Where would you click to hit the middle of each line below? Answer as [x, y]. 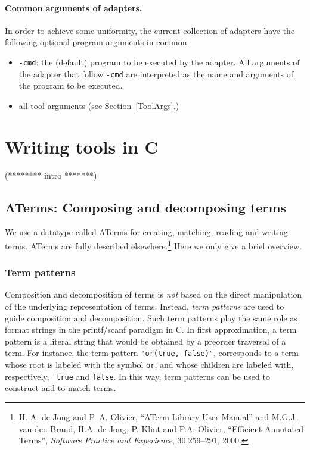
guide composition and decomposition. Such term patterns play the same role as [151, 318]
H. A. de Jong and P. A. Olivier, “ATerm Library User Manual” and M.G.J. [158, 417]
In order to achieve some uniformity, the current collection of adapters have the [150, 30]
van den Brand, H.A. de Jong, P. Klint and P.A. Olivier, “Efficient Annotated [161, 428]
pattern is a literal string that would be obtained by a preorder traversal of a [145, 341]
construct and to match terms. [61, 388]
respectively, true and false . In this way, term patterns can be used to [137, 376]
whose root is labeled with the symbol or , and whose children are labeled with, [149, 365]
